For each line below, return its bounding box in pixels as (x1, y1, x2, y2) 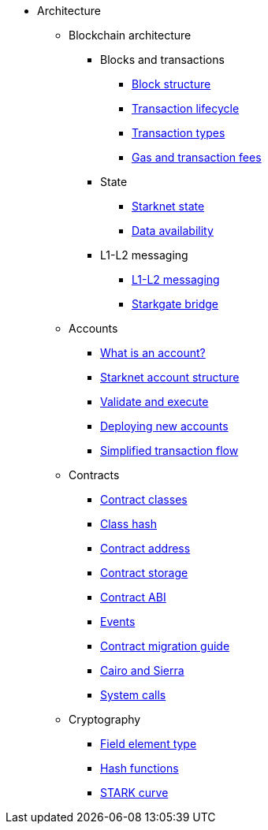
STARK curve (100, 786, 169, 799)
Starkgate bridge (132, 297, 219, 311)
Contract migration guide (100, 639, 230, 653)
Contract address (100, 542, 191, 555)
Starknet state (132, 199, 205, 213)
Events (100, 615, 136, 628)
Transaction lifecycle (132, 102, 240, 115)
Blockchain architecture (69, 28, 192, 42)
